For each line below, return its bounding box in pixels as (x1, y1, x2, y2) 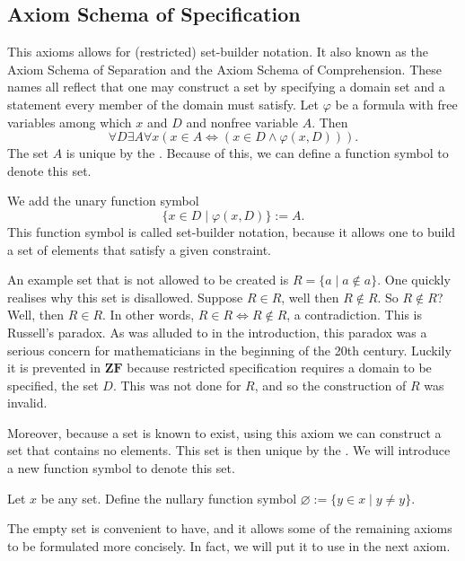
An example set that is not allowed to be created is (7, 270, 289, 289)
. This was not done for (112, 375, 241, 394)
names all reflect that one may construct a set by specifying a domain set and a (7, 77, 445, 96)
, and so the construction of (254, 375, 407, 394)
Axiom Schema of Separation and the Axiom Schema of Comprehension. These (7, 59, 442, 78)
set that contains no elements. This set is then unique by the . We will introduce (7, 441, 451, 460)
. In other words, (102, 305, 195, 324)
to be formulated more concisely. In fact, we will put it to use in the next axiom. (7, 536, 451, 555)
